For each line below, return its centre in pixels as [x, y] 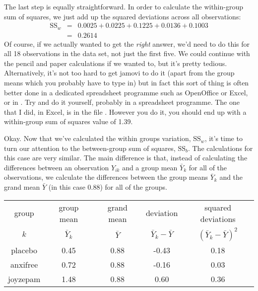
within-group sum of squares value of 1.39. [68, 121]
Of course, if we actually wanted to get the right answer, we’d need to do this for [127, 43]
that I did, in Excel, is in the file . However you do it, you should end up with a [125, 111]
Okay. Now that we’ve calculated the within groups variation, [97, 138]
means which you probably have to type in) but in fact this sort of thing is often [127, 83]
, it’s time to [224, 138]
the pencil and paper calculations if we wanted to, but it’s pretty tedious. [116, 63]
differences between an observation [57, 167]
